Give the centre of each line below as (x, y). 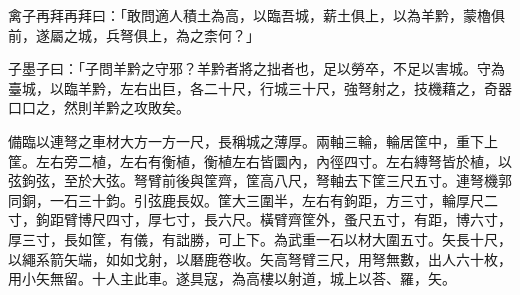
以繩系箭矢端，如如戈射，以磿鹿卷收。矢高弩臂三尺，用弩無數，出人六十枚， (260, 258)
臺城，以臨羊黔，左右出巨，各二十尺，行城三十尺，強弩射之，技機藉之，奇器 (260, 87)
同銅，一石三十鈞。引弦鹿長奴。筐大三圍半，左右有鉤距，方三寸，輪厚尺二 (253, 199)
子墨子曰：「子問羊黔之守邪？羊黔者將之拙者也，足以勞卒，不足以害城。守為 (256, 68)
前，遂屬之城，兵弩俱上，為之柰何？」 (134, 34)
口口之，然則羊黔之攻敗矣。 (99, 107)
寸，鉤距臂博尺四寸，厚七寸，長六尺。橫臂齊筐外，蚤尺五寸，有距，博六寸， (260, 219)
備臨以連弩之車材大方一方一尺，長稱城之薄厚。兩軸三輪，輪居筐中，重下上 (253, 140)
